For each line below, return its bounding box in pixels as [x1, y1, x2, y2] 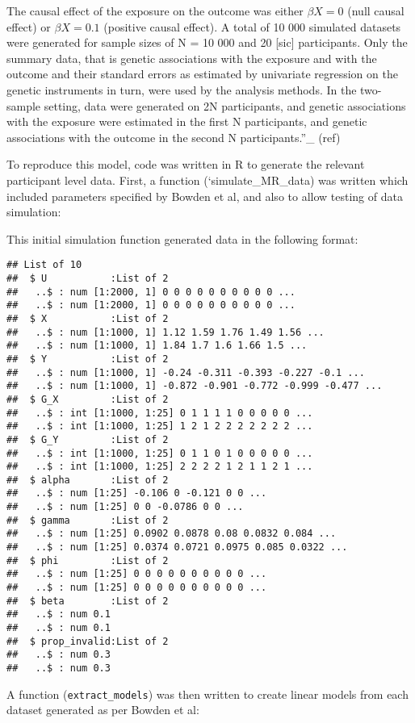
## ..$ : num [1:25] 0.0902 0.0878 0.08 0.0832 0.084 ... [6, 528, 337, 540]
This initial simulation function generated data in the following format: [6, 230, 358, 247]
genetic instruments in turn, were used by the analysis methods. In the [6, 81, 357, 98]
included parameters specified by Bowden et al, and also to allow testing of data [6, 187, 403, 204]
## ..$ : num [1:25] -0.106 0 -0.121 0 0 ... [6, 487, 267, 499]
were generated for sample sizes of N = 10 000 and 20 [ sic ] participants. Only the [6, 34, 408, 51]
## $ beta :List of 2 [6, 595, 169, 607]
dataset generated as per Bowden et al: [6, 701, 199, 718]
